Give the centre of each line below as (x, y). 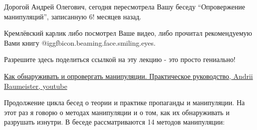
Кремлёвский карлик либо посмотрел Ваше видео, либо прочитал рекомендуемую (128, 33)
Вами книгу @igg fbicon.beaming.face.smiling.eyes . (80, 42)
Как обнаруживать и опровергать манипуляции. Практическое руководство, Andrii (128, 76)
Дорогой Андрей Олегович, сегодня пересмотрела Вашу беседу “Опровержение (125, 6)
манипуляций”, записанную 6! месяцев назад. (73, 16)
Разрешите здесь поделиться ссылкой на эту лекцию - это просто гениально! (120, 59)
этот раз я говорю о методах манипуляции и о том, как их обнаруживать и (117, 112)
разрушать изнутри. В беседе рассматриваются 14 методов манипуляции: (114, 122)
